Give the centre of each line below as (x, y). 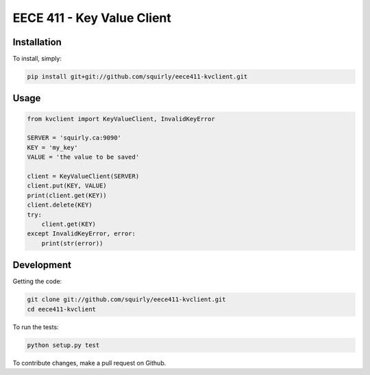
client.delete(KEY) (60, 205)
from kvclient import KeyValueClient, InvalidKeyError (121, 119)
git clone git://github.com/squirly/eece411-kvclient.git (126, 300)
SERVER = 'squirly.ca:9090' (74, 138)
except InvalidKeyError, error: (82, 234)
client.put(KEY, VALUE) (67, 186)
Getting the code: (37, 281)
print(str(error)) (72, 243)
